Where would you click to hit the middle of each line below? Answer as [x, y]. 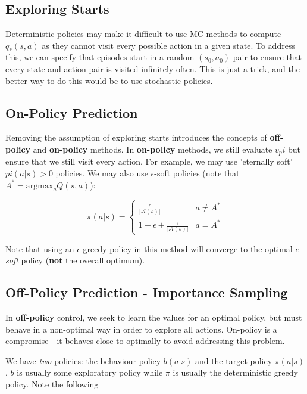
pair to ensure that [267, 57]
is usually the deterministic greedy [235, 372]
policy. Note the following [52, 384]
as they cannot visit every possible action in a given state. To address [168, 45]
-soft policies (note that [197, 173]
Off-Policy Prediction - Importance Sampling [147, 292]
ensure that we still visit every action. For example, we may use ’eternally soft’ [149, 161]
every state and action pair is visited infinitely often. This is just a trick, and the [153, 68]
